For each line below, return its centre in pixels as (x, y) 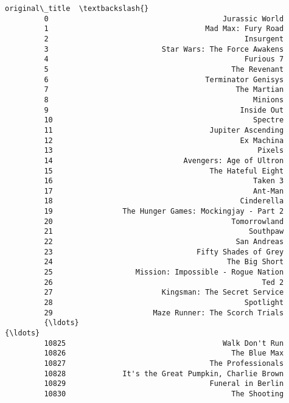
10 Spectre (164, 120)
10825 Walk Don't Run (164, 343)
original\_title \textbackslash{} (77, 9)
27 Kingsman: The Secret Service (164, 293)
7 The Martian (164, 90)
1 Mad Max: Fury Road (164, 29)
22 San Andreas (164, 242)
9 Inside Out (164, 110)
